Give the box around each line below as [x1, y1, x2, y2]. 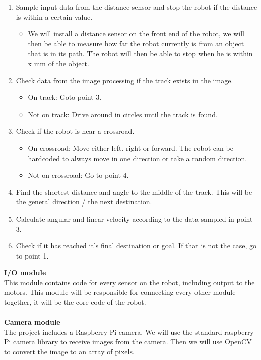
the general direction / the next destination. [16, 196, 152, 207]
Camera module [4, 317, 60, 327]
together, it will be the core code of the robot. [4, 297, 146, 307]
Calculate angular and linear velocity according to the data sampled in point [16, 213, 253, 224]
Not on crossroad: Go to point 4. [28, 170, 129, 180]
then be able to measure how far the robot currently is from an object [28, 38, 244, 48]
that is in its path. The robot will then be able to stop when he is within [28, 48, 253, 59]
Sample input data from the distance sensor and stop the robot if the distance [16, 2, 257, 12]
